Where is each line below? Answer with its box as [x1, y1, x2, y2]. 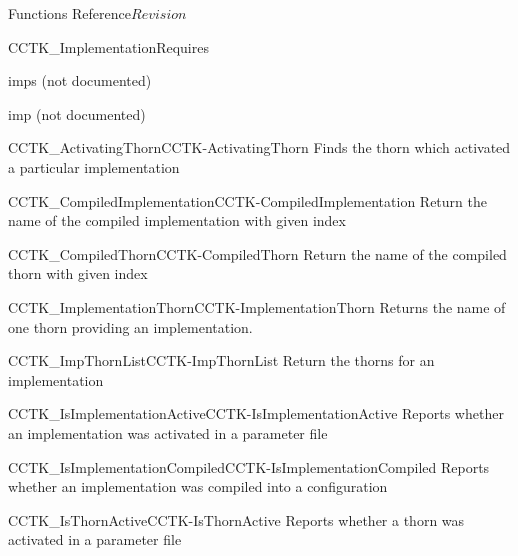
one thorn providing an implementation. [8, 316, 253, 337]
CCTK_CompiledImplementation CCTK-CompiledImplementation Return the [8, 190, 487, 211]
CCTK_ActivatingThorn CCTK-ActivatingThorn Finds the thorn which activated [8, 137, 511, 158]
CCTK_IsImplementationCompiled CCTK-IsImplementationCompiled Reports [8, 456, 490, 477]
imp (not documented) [8, 103, 146, 124]
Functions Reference [8, 3, 132, 23]
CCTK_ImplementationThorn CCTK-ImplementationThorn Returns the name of [8, 296, 506, 317]
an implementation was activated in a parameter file [8, 422, 328, 443]
